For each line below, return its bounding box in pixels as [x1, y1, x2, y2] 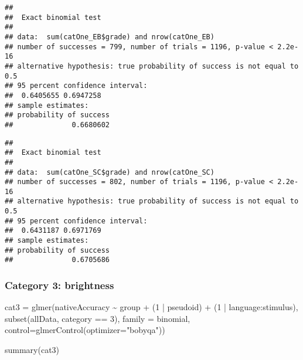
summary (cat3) [5, 344, 60, 356]
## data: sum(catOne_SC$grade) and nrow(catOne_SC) [5, 168, 215, 176]
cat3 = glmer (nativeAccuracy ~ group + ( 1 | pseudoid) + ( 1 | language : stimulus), [5, 301, 298, 313]
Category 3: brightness [5, 277, 114, 292]
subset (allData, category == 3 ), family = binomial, [5, 312, 190, 324]
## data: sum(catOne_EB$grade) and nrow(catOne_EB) [5, 32, 215, 41]
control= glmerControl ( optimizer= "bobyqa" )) [5, 324, 165, 336]
